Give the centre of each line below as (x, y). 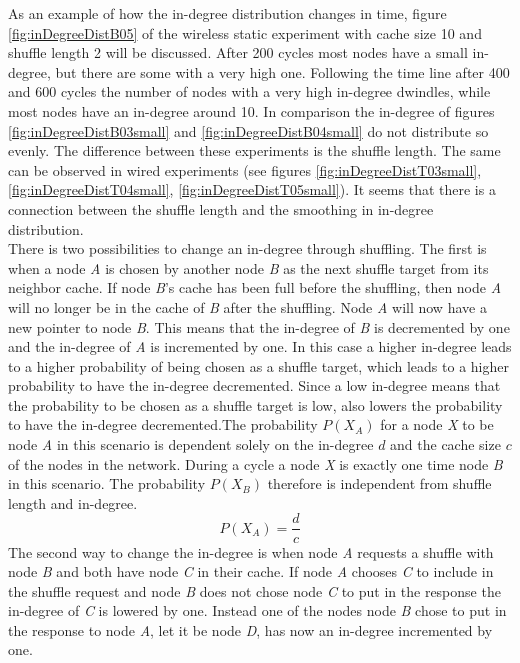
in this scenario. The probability (107, 483)
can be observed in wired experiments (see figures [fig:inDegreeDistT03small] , (245, 169)
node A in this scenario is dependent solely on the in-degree (191, 444)
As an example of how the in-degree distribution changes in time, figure (227, 13)
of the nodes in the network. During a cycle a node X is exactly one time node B (255, 463)
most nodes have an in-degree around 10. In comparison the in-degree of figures (251, 110)
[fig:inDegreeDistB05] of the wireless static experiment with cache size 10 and (245, 32)
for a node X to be (437, 424)
